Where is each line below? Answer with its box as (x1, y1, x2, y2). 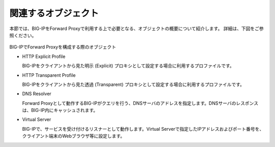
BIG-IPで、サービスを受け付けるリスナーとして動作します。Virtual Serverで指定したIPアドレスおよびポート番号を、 (22, 126, 264, 132)
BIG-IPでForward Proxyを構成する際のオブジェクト (9, 44, 117, 50)
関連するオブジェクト (9, 8, 99, 19)
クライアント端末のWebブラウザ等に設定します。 (22, 133, 125, 139)
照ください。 (9, 32, 37, 38)
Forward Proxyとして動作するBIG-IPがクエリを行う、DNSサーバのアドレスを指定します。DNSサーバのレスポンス (22, 100, 259, 106)
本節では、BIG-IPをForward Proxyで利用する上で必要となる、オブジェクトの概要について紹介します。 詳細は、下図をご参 (9, 25, 264, 32)
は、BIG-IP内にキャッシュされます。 (22, 107, 98, 113)
